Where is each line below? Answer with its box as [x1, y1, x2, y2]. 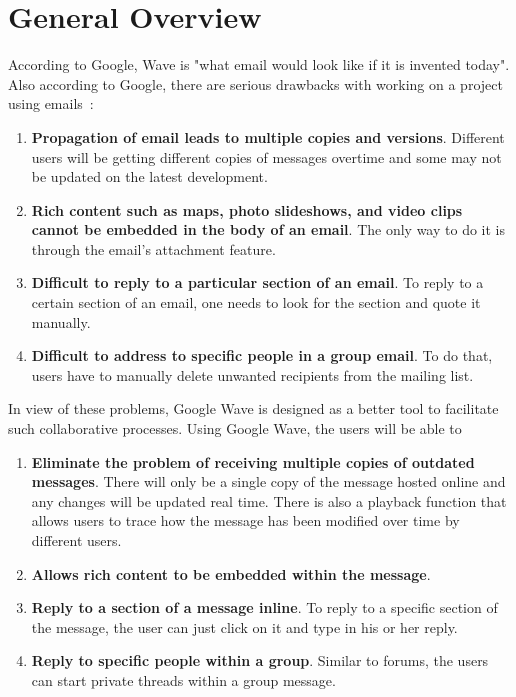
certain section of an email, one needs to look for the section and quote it [31, 292, 481, 313]
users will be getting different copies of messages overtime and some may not [31, 146, 502, 167]
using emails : [8, 93, 94, 114]
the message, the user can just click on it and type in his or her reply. [31, 616, 458, 637]
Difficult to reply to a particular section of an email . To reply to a [31, 272, 484, 293]
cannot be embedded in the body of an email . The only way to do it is [31, 219, 505, 240]
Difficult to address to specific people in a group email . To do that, [31, 345, 493, 366]
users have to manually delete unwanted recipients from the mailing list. [31, 364, 474, 385]
